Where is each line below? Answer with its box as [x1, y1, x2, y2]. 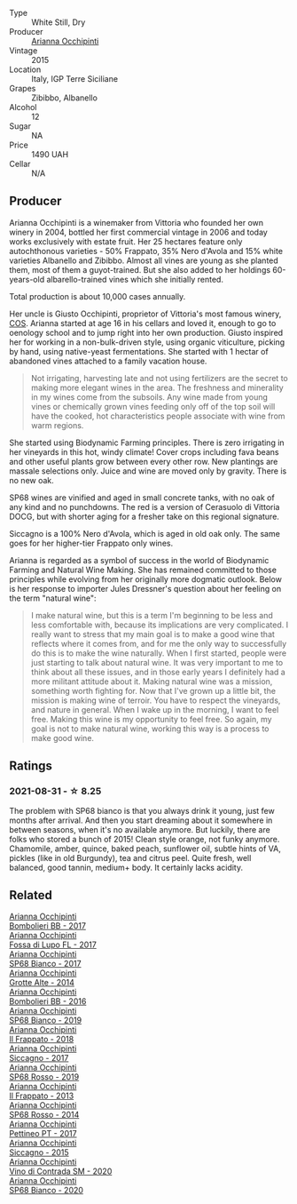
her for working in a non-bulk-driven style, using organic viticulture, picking [9, 337, 285, 347]
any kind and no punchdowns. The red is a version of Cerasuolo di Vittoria [9, 501, 280, 512]
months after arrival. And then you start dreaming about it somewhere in [9, 815, 273, 825]
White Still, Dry [31, 17, 86, 28]
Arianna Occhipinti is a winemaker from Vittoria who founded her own [9, 217, 264, 227]
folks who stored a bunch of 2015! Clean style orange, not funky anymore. [9, 833, 280, 844]
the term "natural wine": [9, 593, 97, 603]
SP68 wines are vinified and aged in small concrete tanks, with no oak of [9, 492, 275, 503]
